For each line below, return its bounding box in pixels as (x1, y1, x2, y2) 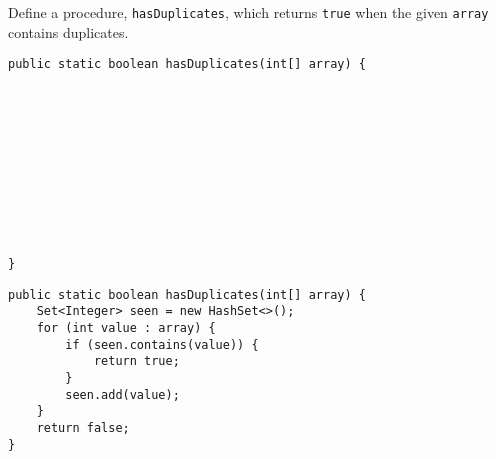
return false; (36, 421, 130, 436)
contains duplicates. (8, 21, 129, 42)
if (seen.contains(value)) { (65, 337, 259, 352)
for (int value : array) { (36, 321, 216, 336)
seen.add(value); (65, 387, 180, 402)
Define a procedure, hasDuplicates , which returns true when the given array (8, 2, 489, 22)
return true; (93, 354, 180, 369)
